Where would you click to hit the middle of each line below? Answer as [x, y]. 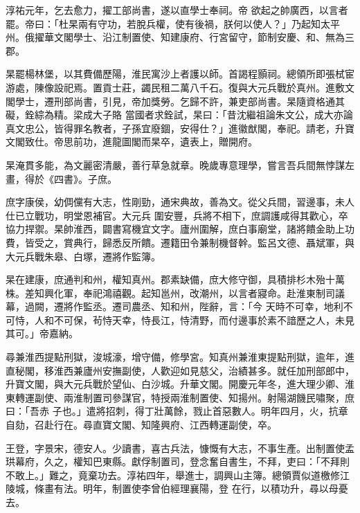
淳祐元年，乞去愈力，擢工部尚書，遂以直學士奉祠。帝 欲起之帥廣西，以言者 [177, 10]
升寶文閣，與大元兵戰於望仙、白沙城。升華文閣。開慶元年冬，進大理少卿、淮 [180, 384]
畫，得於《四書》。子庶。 [61, 178]
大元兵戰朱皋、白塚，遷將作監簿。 [83, 256]
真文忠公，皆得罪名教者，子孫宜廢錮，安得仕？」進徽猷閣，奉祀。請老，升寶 [180, 128]
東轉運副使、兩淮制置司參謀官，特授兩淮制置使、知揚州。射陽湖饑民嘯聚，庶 [180, 397]
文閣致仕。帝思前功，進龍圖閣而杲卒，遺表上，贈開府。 [132, 142]
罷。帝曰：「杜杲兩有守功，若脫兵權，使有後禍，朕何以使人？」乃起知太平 [173, 23]
